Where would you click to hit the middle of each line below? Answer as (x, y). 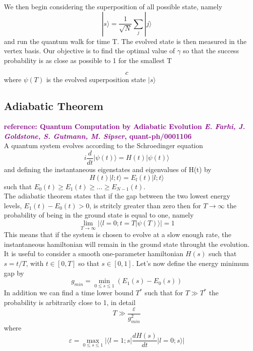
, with (35, 263)
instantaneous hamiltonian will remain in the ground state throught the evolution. (127, 244)
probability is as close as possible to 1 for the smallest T (88, 60)
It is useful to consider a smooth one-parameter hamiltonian (94, 253)
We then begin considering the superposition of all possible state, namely (113, 6)
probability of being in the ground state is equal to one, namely (99, 215)
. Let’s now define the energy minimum (190, 263)
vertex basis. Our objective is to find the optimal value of (89, 51)
